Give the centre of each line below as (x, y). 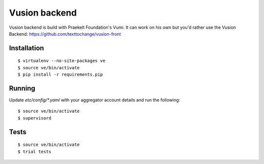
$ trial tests (34, 152)
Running (22, 88)
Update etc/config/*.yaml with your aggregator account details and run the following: (95, 100)
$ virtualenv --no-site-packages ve (62, 61)
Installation (26, 48)
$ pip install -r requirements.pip (60, 75)
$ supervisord (34, 118)
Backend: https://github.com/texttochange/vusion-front (65, 34)
